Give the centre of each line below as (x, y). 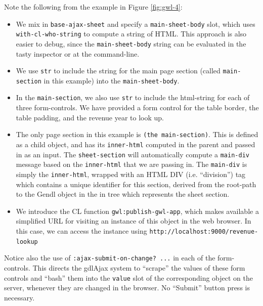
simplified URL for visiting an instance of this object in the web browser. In (134, 221)
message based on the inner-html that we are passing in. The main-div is (131, 164)
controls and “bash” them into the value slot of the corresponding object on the (129, 277)
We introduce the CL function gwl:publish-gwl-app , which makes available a (137, 211)
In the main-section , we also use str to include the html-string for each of (133, 97)
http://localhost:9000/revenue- (204, 232)
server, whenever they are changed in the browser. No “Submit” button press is (127, 288)
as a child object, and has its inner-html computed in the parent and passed (136, 144)
